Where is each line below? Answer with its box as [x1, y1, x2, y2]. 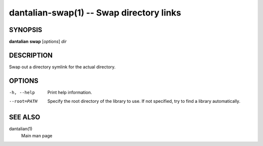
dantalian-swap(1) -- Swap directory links [9, 7, 181, 18]
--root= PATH [9, 98, 38, 104]
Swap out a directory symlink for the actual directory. [9, 64, 116, 70]
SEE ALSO [9, 113, 40, 121]
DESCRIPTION [9, 51, 53, 59]
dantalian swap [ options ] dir [9, 39, 67, 45]
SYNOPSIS [9, 26, 42, 34]
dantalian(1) [9, 126, 33, 132]
